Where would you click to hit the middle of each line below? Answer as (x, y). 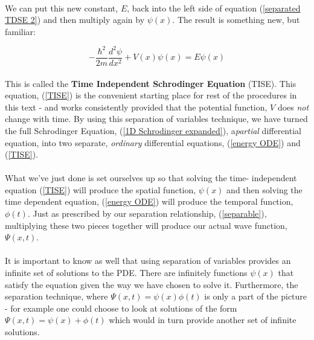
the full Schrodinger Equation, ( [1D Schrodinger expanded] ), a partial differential (153, 130)
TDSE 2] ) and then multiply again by (75, 20)
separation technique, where (56, 296)
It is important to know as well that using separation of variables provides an (148, 261)
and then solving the (264, 189)
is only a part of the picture (256, 296)
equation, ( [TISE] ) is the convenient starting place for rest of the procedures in (151, 95)
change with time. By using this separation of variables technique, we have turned (156, 119)
